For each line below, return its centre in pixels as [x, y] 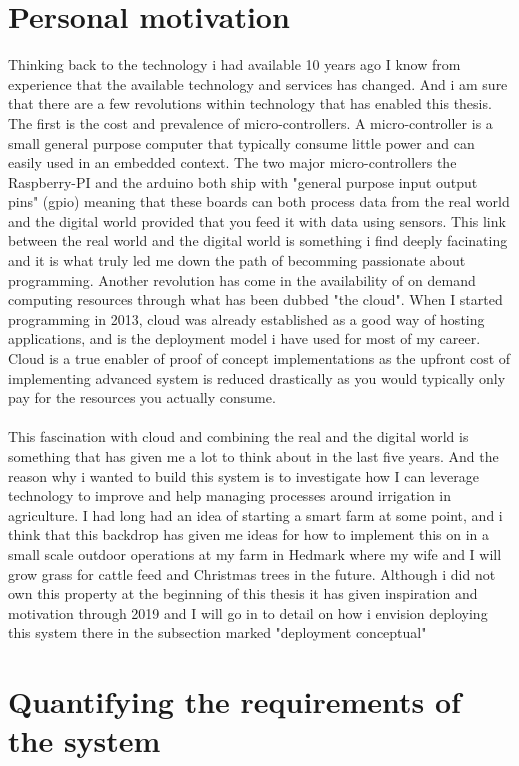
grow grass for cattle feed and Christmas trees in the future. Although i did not [252, 573]
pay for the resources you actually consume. [142, 397]
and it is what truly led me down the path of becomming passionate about [237, 260]
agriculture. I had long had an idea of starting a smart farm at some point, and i [255, 514]
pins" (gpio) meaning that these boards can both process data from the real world [259, 201]
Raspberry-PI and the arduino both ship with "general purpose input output [243, 181]
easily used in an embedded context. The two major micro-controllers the [232, 162]
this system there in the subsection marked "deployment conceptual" [217, 632]
